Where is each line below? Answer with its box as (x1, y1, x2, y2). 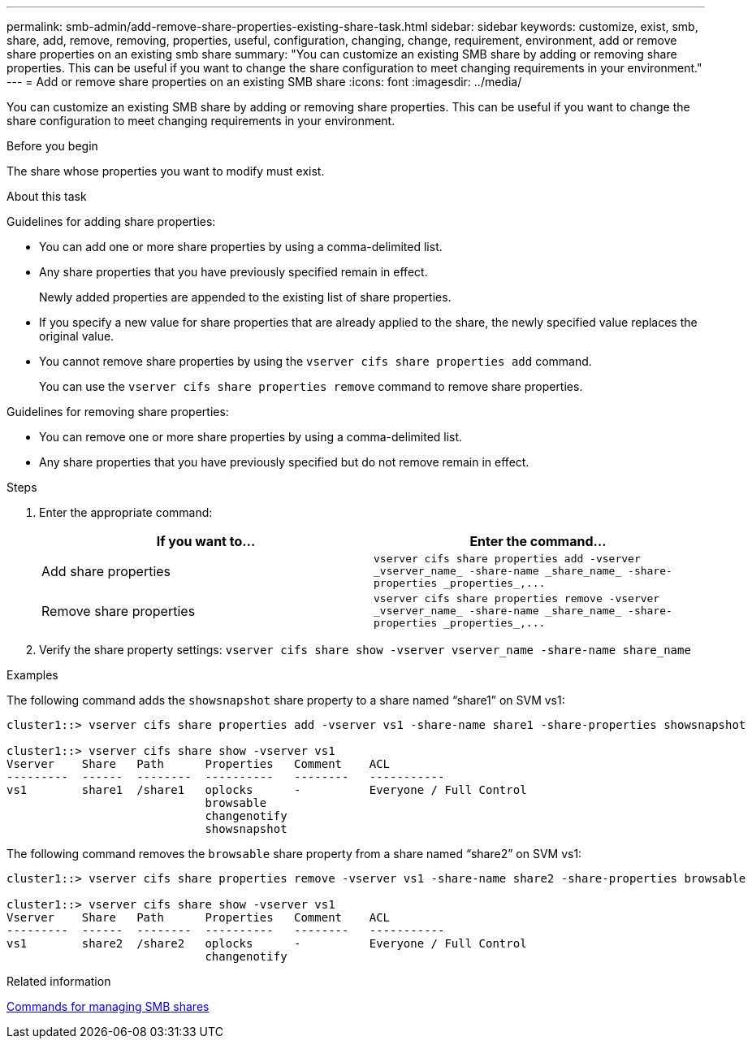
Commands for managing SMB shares (6, 999, 210, 1013)
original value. (39, 329, 115, 343)
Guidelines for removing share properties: (6, 405, 229, 418)
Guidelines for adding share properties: (6, 215, 216, 228)
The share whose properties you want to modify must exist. (6, 164, 325, 178)
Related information (6, 974, 111, 988)
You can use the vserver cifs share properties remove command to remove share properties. (39, 379, 583, 393)
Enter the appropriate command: (39, 505, 213, 519)
